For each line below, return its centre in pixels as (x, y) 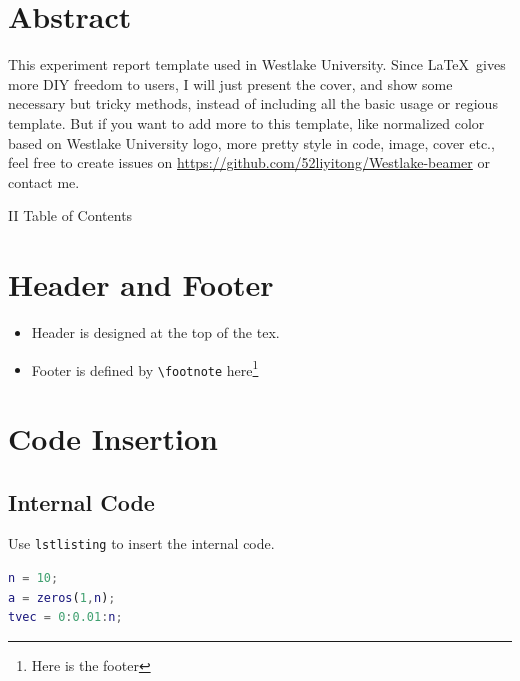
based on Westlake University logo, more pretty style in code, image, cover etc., (251, 142)
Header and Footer (141, 284)
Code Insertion (113, 438)
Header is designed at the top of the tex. (155, 332)
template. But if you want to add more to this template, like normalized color (246, 122)
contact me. (44, 181)
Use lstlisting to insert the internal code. (141, 543)
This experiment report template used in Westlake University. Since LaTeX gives (257, 64)
